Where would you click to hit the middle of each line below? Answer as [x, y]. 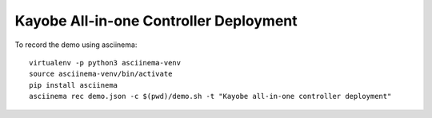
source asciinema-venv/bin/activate [101, 74]
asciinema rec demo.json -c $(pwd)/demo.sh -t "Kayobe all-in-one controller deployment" [210, 96]
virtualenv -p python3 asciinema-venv [105, 63]
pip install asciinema [74, 85]
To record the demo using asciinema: [76, 45]
